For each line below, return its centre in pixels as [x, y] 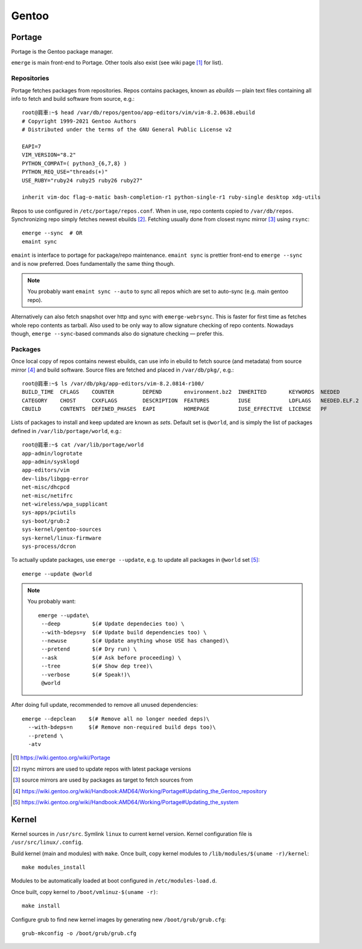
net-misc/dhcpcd [46, 487]
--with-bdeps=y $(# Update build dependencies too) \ [124, 632]
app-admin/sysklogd [51, 462]
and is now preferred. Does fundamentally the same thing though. [93, 263]
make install [41, 906]
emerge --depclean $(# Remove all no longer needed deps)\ [116, 719]
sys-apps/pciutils [49, 513]
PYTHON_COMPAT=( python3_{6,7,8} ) [75, 163]
